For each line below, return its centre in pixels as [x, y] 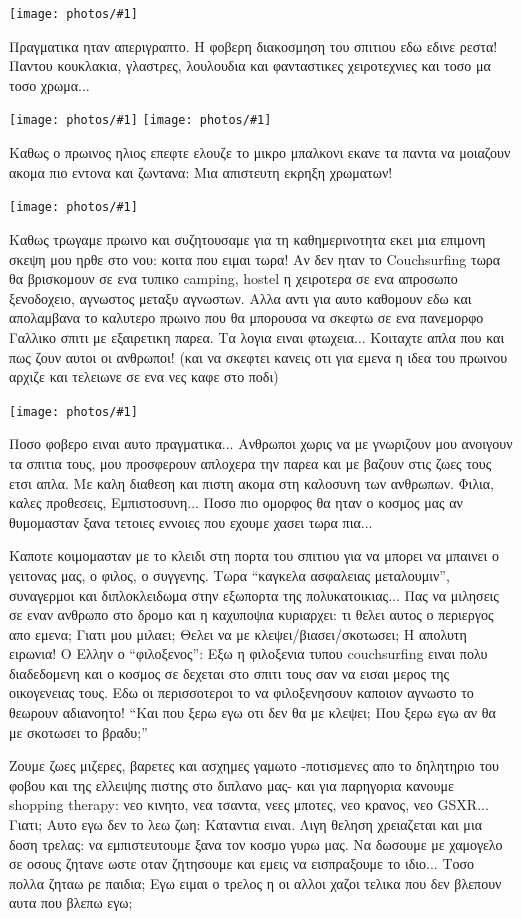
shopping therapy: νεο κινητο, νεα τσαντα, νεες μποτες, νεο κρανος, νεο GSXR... [249, 804]
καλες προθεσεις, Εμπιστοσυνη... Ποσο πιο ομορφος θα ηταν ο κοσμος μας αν [236, 502]
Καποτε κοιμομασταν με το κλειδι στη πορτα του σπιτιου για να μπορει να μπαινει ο [254, 555]
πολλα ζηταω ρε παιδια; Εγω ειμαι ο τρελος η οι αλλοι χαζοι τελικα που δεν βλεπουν [255, 882]
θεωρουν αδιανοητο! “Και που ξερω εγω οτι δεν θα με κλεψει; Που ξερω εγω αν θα [252, 712]
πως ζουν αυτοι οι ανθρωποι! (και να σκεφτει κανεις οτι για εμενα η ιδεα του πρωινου [258, 356]
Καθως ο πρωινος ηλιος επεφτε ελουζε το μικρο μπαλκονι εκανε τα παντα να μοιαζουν [260, 152]
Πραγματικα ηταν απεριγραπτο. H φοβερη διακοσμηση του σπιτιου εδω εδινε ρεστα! [253, 45]
